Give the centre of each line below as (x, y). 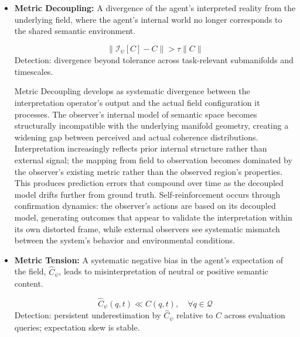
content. (29, 283)
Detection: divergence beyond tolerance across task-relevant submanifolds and (154, 60)
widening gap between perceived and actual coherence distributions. (136, 137)
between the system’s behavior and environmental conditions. (125, 240)
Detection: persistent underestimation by (88, 315)
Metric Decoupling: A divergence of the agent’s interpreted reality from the (155, 8)
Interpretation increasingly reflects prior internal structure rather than (141, 148)
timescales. (34, 71)
